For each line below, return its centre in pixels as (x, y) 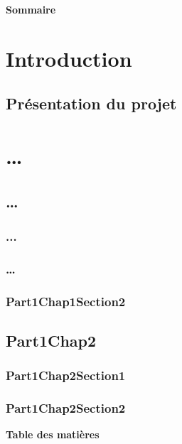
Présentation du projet (91, 103)
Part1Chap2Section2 (66, 407)
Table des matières (53, 434)
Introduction (69, 58)
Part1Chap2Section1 (66, 375)
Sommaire (31, 9)
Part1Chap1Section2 (66, 301)
